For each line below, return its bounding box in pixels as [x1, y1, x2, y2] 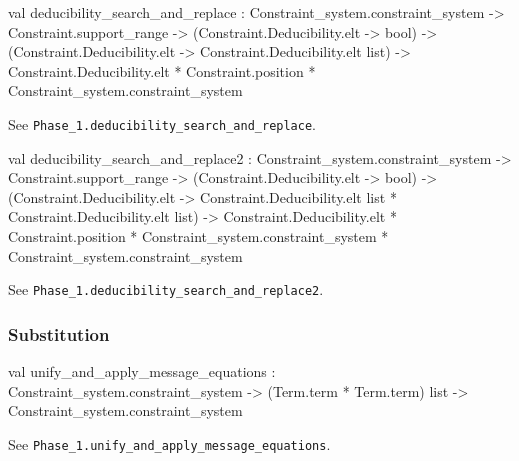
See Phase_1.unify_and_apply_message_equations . [8, 433, 331, 454]
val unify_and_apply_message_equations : [8, 361, 276, 382]
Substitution [8, 321, 110, 346]
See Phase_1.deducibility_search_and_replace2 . [8, 279, 324, 300]
